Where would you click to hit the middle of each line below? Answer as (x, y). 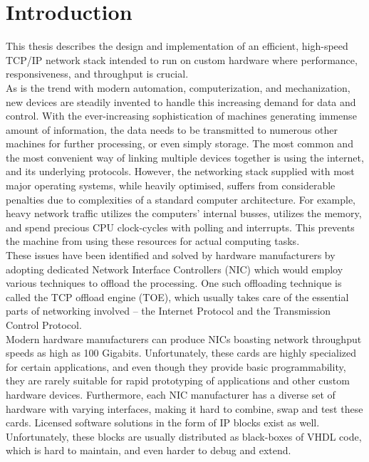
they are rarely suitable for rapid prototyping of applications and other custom (178, 380)
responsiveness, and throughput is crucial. (97, 74)
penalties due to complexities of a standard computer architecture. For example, (181, 199)
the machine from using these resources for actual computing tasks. (153, 241)
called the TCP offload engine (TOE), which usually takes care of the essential (177, 296)
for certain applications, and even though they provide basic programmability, (176, 366)
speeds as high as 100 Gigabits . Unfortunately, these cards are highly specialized (181, 353)
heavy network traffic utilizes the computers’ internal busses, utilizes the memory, (184, 213)
